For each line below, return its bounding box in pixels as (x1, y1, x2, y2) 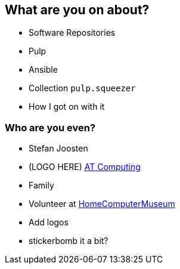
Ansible (29, 64, 58, 75)
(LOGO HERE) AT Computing (29, 162, 141, 172)
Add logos (29, 217, 69, 228)
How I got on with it (29, 101, 105, 112)
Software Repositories (29, 27, 116, 38)
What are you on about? (5, 2, 150, 17)
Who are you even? (5, 121, 96, 134)
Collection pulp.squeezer (29, 83, 136, 94)
